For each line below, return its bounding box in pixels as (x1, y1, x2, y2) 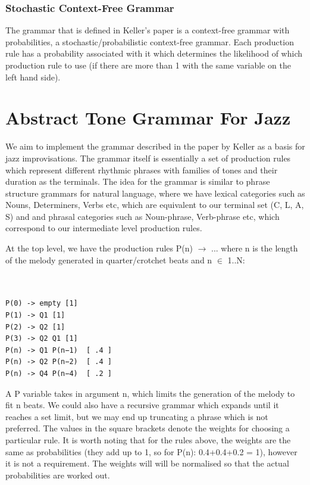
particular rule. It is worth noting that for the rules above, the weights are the (5, 433, 291, 446)
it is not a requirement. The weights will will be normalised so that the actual (5, 457, 289, 470)
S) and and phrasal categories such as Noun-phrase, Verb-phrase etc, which (5, 210, 280, 222)
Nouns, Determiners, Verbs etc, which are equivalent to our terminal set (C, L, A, (5, 198, 304, 211)
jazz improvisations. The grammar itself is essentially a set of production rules (5, 151, 291, 164)
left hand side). (5, 70, 61, 83)
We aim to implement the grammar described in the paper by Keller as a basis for (5, 140, 305, 153)
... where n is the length (211, 242, 298, 254)
